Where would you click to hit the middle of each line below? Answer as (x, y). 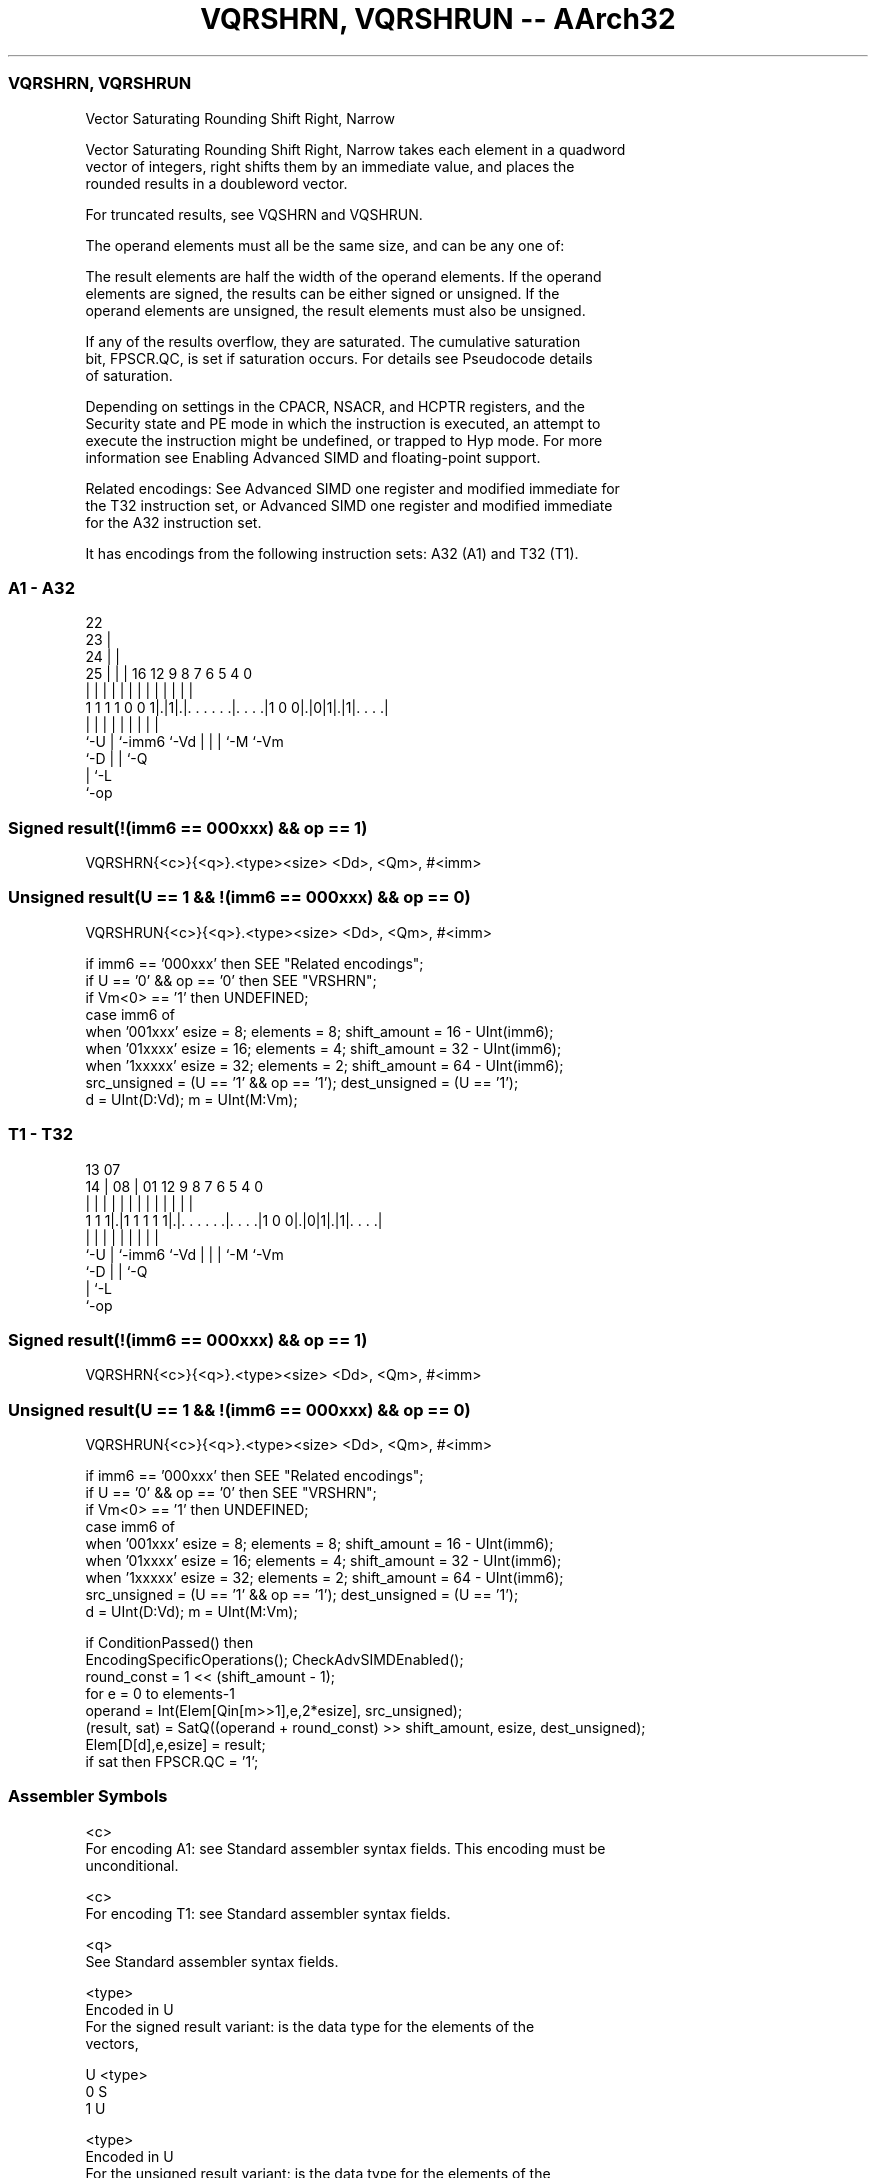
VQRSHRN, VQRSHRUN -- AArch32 (438, 19)
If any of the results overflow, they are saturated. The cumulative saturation (333, 341)
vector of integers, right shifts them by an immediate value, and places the (330, 166)
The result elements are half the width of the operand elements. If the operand (343, 276)
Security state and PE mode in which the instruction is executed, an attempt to (343, 423)
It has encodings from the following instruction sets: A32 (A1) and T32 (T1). (332, 553)
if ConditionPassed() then (169, 1642)
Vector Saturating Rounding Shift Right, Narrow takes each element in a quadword (355, 149)
